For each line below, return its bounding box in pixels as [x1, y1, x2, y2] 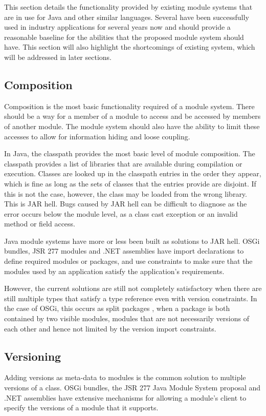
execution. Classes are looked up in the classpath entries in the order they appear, [4, 168, 261, 179]
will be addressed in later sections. [4, 51, 112, 62]
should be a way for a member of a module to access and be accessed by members [4, 111, 261, 121]
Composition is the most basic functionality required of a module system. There [4, 100, 255, 111]
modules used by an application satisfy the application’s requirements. [4, 265, 225, 276]
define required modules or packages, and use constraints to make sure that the [4, 256, 253, 266]
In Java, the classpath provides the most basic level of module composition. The [4, 148, 255, 159]
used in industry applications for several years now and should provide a [4, 22, 231, 32]
